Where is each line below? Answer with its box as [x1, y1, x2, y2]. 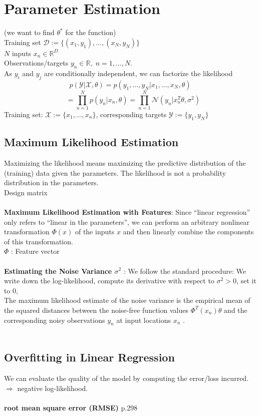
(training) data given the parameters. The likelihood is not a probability [4, 167, 226, 178]
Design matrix [4, 187, 48, 197]
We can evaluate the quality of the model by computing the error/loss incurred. [4, 373, 249, 383]
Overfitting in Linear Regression [4, 349, 175, 365]
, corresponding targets [96, 109, 167, 120]
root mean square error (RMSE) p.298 [4, 402, 138, 412]
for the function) [65, 27, 116, 38]
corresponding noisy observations [4, 314, 105, 325]
